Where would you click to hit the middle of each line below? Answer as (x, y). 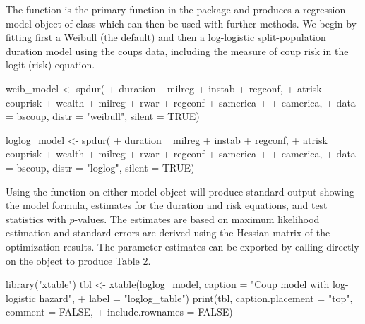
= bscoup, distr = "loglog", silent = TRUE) (100, 167)
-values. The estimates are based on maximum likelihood (197, 218)
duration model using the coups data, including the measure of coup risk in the (177, 50)
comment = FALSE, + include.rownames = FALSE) (119, 312)
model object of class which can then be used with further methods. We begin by (181, 23)
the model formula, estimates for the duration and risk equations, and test (167, 205)
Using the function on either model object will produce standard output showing (180, 191)
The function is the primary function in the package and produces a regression (176, 9)
